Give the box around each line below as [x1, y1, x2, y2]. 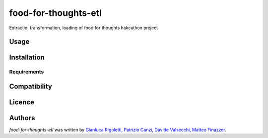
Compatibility [9, 82, 52, 91]
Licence [9, 98, 35, 106]
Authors [9, 114, 35, 122]
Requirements [9, 68, 44, 75]
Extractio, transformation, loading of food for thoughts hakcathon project [9, 25, 158, 31]
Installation [9, 53, 45, 62]
